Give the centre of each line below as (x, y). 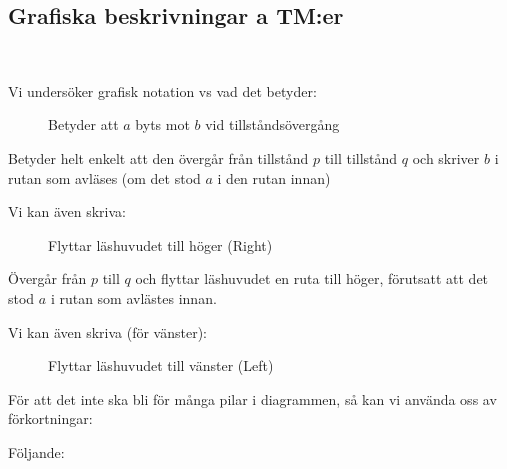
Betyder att (83, 124)
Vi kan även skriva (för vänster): (107, 331)
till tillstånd (361, 157)
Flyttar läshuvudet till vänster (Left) (161, 365)
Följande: (36, 451)
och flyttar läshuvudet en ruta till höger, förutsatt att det (312, 278)
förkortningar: (50, 418)
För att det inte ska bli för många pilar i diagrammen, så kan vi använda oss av (252, 398)
